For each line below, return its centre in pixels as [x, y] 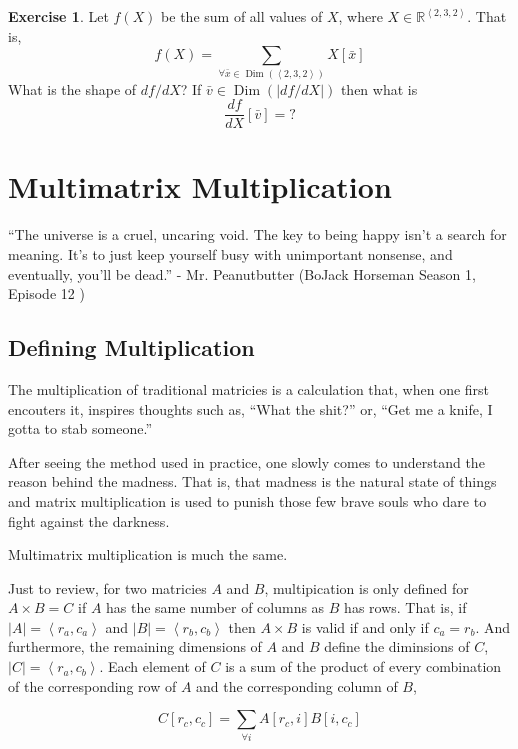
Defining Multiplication [131, 347]
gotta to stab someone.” [80, 428]
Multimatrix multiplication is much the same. [148, 554]
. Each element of [152, 666]
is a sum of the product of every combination [363, 666]
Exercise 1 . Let [58, 16]
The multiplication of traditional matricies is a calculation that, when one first [249, 388]
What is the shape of [72, 88]
